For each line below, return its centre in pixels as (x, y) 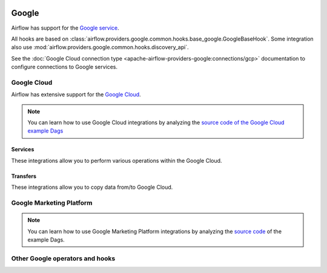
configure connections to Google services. (64, 67)
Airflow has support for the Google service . (65, 28)
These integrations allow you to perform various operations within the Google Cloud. (117, 160)
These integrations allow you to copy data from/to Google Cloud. (92, 187)
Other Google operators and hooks (63, 258)
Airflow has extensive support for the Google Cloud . (76, 94)
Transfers (24, 176)
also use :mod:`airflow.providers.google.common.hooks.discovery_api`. (100, 47)
